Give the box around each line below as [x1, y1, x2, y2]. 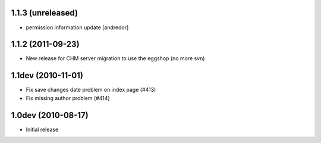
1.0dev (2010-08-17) [11, 110, 89, 120]
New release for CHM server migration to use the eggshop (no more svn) [26, 55, 205, 62]
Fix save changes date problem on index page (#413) [26, 86, 156, 94]
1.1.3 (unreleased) [11, 8, 78, 18]
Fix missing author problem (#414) [26, 94, 110, 101]
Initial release [26, 126, 59, 133]
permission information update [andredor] [26, 24, 129, 31]
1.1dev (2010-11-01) [11, 70, 83, 80]
